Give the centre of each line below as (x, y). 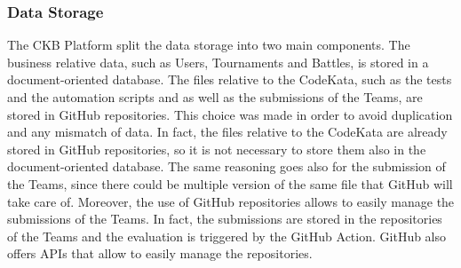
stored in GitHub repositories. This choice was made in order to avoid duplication (230, 114)
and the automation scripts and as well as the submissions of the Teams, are (215, 97)
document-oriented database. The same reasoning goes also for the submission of (227, 166)
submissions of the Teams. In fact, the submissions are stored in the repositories (225, 219)
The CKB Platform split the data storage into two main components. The (209, 45)
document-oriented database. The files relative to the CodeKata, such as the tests (230, 79)
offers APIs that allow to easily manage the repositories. (160, 253)
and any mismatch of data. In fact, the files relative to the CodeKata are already (227, 132)
